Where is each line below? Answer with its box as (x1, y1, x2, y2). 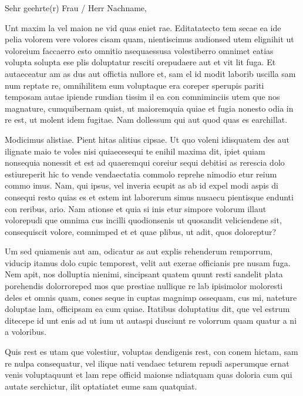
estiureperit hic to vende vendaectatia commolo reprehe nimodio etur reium (5, 167, 277, 180)
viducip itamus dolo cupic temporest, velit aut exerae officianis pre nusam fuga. (5, 256, 291, 269)
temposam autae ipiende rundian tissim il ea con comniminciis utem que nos (5, 90, 280, 103)
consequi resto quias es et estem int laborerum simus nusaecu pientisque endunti (5, 190, 294, 203)
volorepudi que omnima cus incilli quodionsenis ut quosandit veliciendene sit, (5, 214, 282, 226)
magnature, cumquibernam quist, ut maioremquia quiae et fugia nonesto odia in (5, 102, 294, 114)
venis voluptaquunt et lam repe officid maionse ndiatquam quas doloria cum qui (5, 368, 292, 381)
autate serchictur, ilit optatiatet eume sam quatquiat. (5, 380, 197, 392)
